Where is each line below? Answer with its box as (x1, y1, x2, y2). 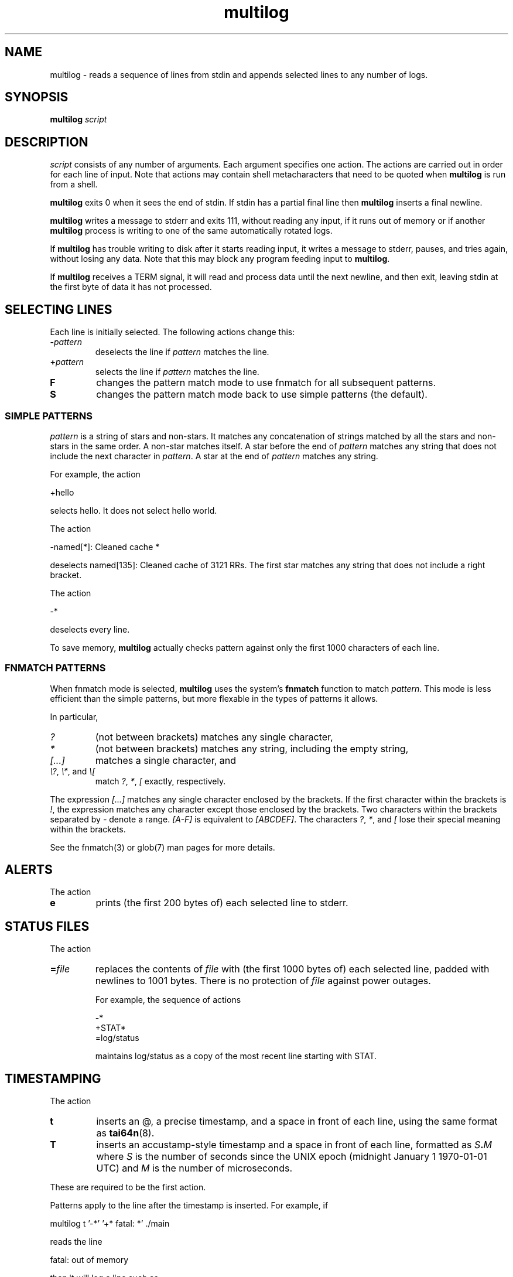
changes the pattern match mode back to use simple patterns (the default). (96, 388, 427, 401)
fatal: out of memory (50, 1255, 129, 1265)
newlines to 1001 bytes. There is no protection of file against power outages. (95, 975, 431, 987)
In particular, (50, 711, 98, 722)
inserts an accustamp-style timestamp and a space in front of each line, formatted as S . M (96, 1139, 493, 1151)
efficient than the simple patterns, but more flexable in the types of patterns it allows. (50, 693, 378, 704)
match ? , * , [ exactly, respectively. (95, 776, 226, 786)
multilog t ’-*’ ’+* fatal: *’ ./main (50, 1218, 170, 1229)
